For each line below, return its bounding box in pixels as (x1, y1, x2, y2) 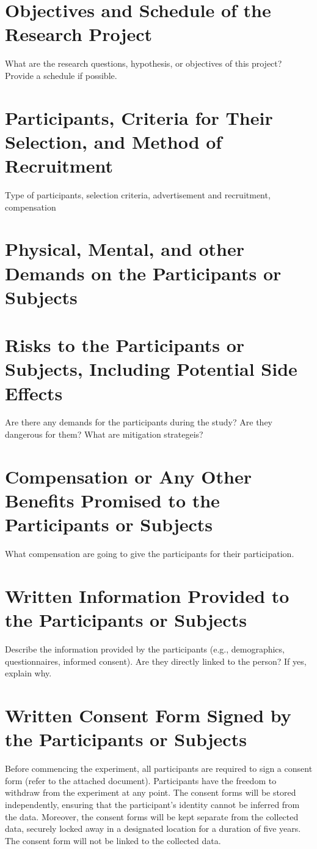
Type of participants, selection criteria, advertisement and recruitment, (5, 189, 271, 201)
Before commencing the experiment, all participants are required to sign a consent (5, 762, 313, 775)
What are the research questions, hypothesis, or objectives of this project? (5, 57, 282, 70)
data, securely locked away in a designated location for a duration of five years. (5, 822, 301, 835)
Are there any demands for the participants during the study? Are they (5, 416, 272, 428)
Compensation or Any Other (5, 463, 252, 488)
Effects (5, 380, 63, 405)
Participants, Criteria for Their (5, 105, 273, 130)
